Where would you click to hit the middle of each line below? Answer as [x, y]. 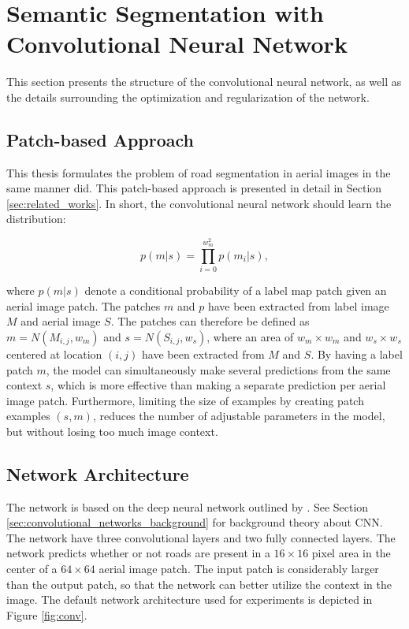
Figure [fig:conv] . [47, 614]
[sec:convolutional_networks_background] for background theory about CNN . [195, 522]
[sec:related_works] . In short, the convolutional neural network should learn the [199, 203]
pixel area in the [351, 553]
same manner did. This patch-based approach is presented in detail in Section [194, 188]
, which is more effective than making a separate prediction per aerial [218, 385]
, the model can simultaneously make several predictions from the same [218, 369]
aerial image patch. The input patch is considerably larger [239, 569]
